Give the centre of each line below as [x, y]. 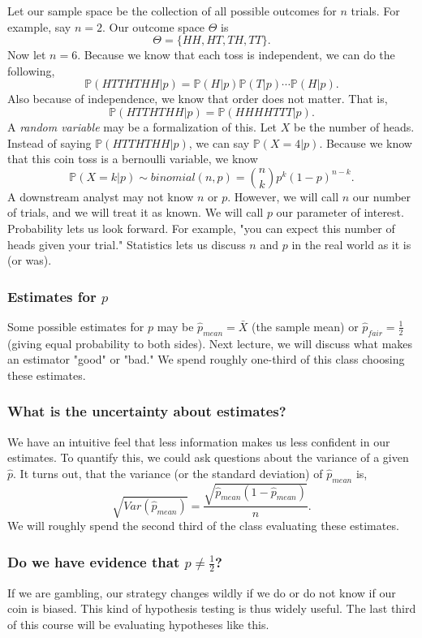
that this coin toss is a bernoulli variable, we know [133, 159]
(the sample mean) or [305, 326]
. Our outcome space [153, 26]
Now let [27, 55]
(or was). [30, 260]
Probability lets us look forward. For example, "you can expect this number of [201, 228]
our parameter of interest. [340, 212]
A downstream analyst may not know [101, 196]
